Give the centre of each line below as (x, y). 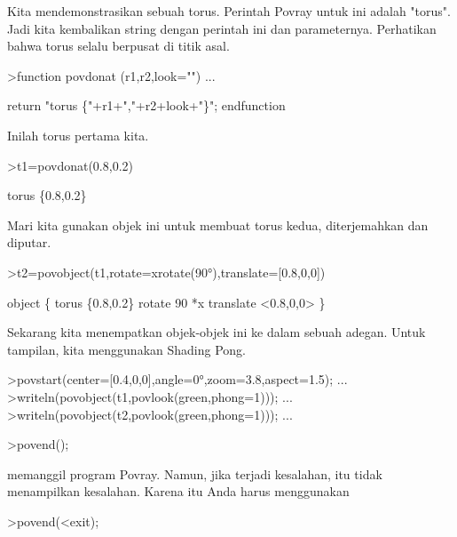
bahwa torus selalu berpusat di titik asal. (118, 46)
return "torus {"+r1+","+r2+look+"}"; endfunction (146, 105)
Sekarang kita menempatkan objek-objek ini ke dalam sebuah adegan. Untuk (217, 332)
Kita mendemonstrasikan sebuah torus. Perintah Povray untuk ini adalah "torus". (229, 11)
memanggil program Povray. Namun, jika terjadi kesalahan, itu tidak (195, 473)
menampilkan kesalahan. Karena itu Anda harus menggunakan (178, 491)
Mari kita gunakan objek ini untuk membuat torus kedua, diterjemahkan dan (218, 224)
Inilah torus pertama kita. (78, 135)
